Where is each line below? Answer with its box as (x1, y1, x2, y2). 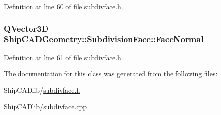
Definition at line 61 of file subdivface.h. (4, 52, 123, 62)
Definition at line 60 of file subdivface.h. (4, 1, 123, 11)
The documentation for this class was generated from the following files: (4, 68, 218, 79)
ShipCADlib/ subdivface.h (4, 84, 80, 95)
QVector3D (4, 22, 49, 34)
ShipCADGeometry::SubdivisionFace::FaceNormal (4, 33, 204, 45)
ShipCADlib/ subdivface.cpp (4, 101, 87, 111)
